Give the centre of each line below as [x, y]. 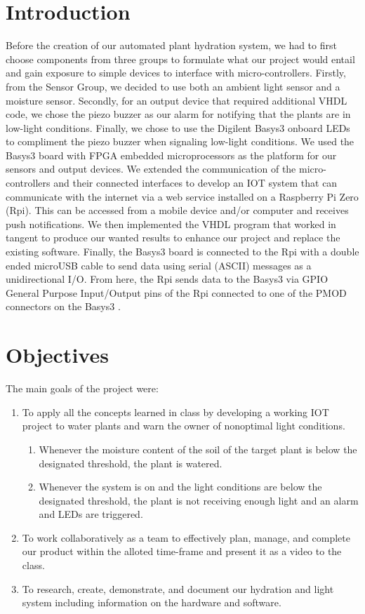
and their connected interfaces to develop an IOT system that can [195, 183]
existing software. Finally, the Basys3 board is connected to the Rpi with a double [182, 252]
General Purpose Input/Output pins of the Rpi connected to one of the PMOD [176, 292]
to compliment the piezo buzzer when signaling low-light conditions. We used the [180, 141]
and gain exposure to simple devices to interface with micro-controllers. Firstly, [176, 73]
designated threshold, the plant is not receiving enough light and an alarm [199, 500]
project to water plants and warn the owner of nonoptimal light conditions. [184, 426]
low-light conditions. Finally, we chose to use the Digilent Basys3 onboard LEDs [178, 127]
